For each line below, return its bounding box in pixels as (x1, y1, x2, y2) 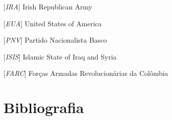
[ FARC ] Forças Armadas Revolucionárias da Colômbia (3, 68, 168, 78)
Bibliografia (3, 97, 84, 118)
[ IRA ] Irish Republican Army (3, 1, 92, 11)
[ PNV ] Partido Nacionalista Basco (3, 35, 107, 45)
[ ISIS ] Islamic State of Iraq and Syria (3, 51, 116, 61)
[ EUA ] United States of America (3, 18, 102, 28)
